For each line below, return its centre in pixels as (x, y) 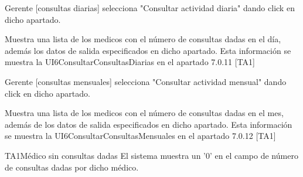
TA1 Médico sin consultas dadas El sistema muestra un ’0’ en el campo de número (151, 155)
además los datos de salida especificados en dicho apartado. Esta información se (148, 50)
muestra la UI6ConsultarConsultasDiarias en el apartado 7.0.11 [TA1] (130, 62)
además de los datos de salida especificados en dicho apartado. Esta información (149, 124)
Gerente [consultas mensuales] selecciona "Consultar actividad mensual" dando (146, 81)
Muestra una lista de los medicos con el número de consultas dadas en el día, (143, 39)
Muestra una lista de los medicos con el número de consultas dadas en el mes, (144, 113)
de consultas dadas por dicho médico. (72, 167)
